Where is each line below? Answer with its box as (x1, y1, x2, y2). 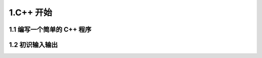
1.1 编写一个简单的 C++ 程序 (9, 25, 92, 34)
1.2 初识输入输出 (9, 41, 58, 49)
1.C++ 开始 (9, 7, 52, 18)
